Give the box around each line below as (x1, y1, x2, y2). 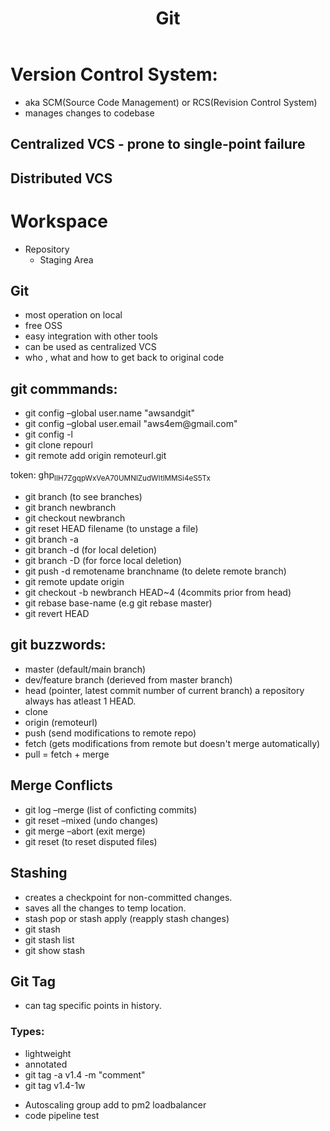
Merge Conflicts (10, 777, 113, 794)
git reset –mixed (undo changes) (24, 814, 159, 826)
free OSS (24, 320, 63, 332)
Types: (10, 1025, 45, 1039)
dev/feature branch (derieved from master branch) (24, 673, 233, 686)
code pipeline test (24, 1109, 100, 1121)
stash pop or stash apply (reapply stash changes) (24, 912, 230, 924)
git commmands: (10, 380, 118, 397)
